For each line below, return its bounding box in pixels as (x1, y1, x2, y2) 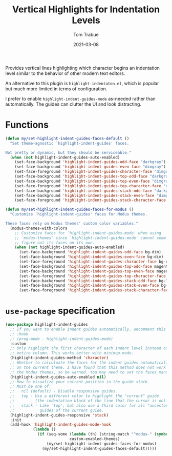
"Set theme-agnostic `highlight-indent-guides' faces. (10, 141, 130, 146)
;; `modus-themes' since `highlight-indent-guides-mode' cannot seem (14, 235, 166, 241)
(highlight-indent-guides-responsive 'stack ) (10, 412, 109, 418)
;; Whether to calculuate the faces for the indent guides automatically (10, 360, 170, 365)
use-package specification (5, 305, 115, 316)
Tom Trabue (73, 31, 99, 37)
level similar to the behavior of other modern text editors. (5, 70, 125, 76)
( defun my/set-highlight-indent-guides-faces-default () (5, 136, 130, 141)
